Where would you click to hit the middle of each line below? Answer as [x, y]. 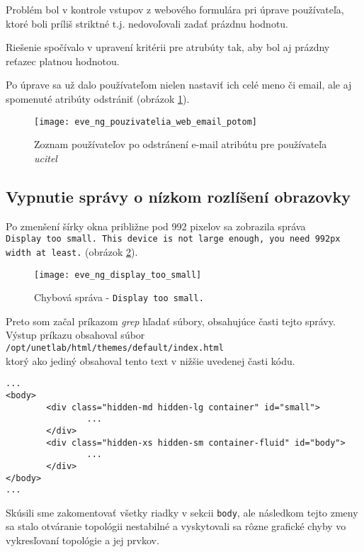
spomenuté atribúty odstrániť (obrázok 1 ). [98, 98]
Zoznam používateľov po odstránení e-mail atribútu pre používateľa [181, 144]
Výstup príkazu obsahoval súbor [75, 335]
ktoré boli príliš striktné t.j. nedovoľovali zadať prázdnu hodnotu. [147, 23]
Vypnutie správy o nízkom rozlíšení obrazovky [178, 196]
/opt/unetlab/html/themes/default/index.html [115, 348]
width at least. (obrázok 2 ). [72, 251]
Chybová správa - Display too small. [119, 297]
